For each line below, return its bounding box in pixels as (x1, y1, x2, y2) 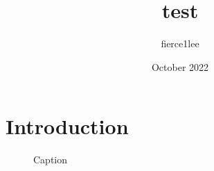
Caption (33, 152, 68, 167)
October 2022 (151, 59, 209, 74)
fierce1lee (161, 36, 199, 51)
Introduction (6, 112, 129, 140)
